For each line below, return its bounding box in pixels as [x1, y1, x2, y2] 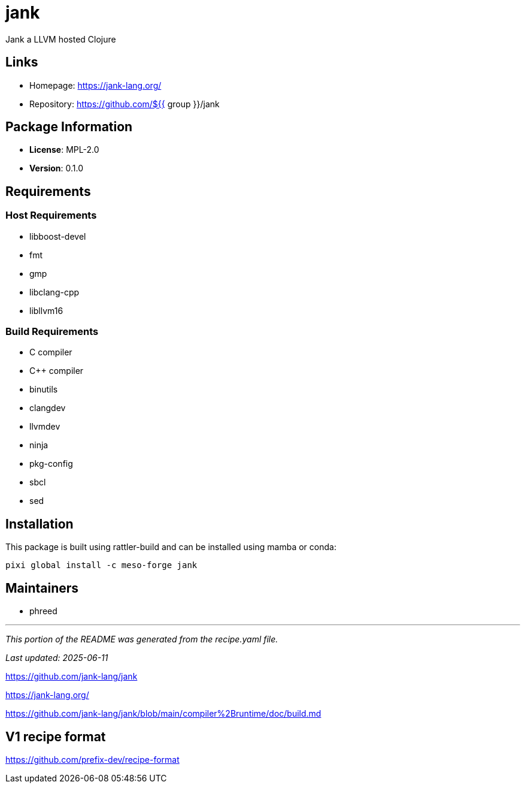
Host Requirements [5, 209, 97, 222]
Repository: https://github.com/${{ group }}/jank [29, 98, 220, 109]
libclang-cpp [29, 286, 80, 297]
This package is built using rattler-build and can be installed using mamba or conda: [5, 542, 336, 552]
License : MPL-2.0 [29, 144, 99, 155]
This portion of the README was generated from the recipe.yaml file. [5, 634, 278, 645]
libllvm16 [29, 305, 63, 316]
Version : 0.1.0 [29, 163, 84, 174]
